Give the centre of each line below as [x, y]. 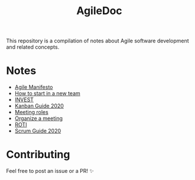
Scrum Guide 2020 [38, 131]
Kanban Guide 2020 [39, 106]
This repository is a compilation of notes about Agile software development [97, 41]
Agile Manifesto [34, 87]
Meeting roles [31, 112]
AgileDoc [99, 11]
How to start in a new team [48, 94]
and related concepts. [33, 47]
